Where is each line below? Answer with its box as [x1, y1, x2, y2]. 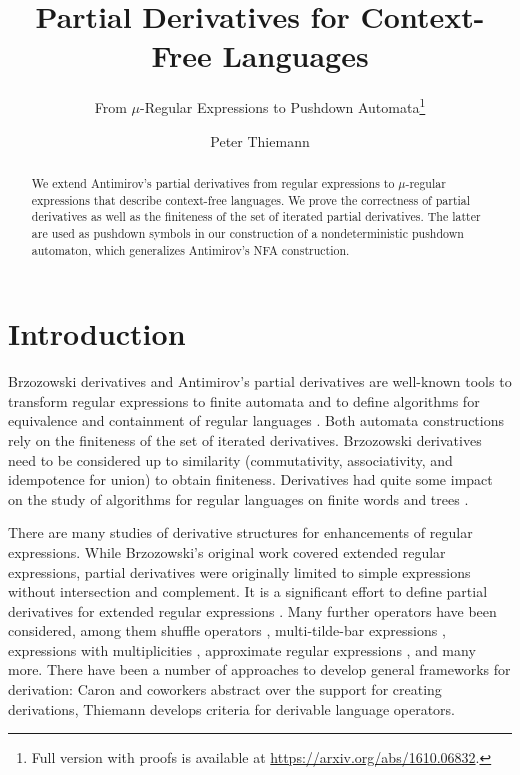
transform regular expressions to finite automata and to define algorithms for [8, 390, 480, 411]
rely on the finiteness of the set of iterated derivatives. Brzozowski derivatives [8, 429, 482, 450]
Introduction [8, 313, 186, 354]
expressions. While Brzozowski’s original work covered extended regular [8, 541, 446, 562]
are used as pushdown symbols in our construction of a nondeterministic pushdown [31, 224, 464, 241]
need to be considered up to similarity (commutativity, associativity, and [8, 449, 453, 470]
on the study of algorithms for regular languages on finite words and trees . [8, 488, 469, 509]
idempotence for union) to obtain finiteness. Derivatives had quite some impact [8, 469, 493, 490]
